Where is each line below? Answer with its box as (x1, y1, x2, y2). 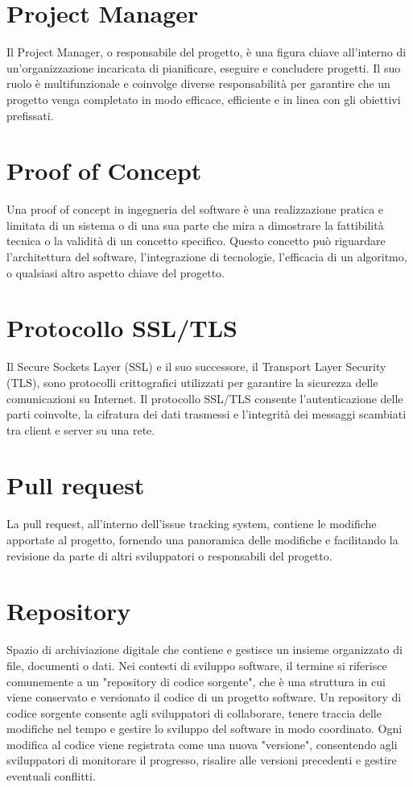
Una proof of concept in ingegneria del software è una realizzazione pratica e (6, 201, 384, 218)
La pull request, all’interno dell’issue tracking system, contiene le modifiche (6, 515, 377, 532)
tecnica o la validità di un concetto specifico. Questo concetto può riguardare (6, 232, 386, 249)
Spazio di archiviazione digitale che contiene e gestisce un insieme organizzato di (6, 641, 403, 658)
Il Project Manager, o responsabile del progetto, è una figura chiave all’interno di (6, 44, 407, 60)
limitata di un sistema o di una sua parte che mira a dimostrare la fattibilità (6, 216, 384, 233)
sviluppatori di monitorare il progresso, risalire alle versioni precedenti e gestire (6, 752, 397, 768)
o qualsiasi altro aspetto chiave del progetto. (6, 264, 225, 281)
